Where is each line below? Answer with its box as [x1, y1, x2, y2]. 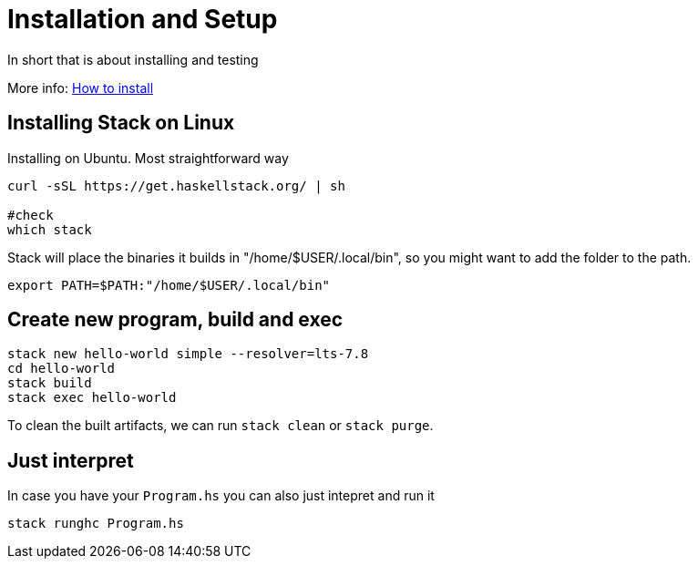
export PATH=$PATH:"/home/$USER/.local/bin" [7, 277, 331, 293]
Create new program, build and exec [7, 308, 344, 332]
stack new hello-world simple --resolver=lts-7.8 [7, 346, 369, 362]
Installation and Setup [7, 4, 278, 35]
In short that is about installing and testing [7, 51, 259, 67]
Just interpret [7, 448, 134, 472]
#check [7, 207, 54, 222]
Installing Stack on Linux [7, 111, 235, 135]
